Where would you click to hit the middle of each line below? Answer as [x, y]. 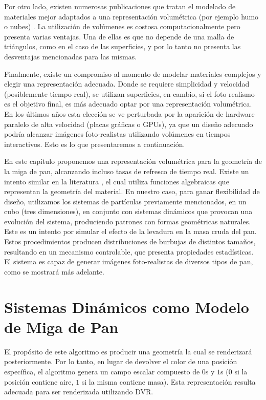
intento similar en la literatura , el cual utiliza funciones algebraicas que [117, 181]
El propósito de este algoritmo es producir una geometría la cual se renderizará [128, 351]
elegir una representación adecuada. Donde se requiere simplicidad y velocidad [127, 84]
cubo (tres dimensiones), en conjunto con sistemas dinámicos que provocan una [128, 211]
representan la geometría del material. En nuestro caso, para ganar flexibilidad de [132, 191]
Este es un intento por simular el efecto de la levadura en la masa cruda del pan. [130, 231]
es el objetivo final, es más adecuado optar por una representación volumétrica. [128, 104]
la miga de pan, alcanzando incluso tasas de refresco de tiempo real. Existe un [127, 171]
